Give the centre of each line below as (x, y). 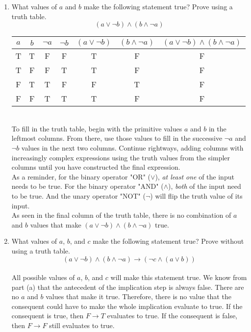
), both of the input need (204, 186)
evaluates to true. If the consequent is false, (172, 316)
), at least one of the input (195, 176)
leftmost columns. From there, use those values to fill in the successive (117, 138)
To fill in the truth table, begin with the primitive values (97, 128)
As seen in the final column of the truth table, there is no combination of (121, 215)
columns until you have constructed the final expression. (96, 167)
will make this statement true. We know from (179, 277)
